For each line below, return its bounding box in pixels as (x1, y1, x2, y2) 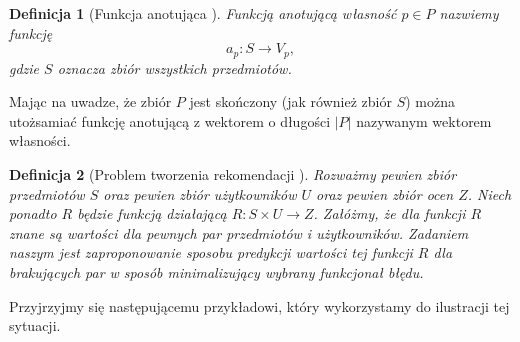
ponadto (9, 203, 57, 224)
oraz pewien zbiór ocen (316, 183, 454, 204)
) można (405, 91, 455, 112)
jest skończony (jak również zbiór (189, 91, 392, 112)
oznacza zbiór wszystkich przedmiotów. (57, 57, 292, 78)
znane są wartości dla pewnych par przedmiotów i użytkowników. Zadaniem (9, 222, 469, 243)
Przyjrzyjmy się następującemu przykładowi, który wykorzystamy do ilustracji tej (9, 295, 510, 316)
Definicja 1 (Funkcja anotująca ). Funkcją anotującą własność (9, 3, 397, 23)
